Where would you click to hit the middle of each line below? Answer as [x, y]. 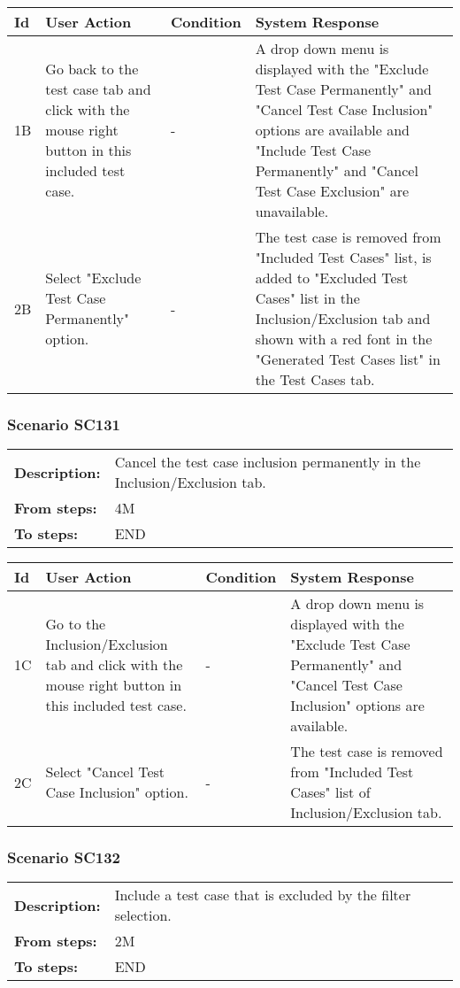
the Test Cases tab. [315, 379]
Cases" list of [330, 792]
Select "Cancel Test [105, 772]
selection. [143, 915]
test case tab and [98, 89]
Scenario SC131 [64, 424]
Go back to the [92, 69]
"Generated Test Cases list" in [348, 359]
